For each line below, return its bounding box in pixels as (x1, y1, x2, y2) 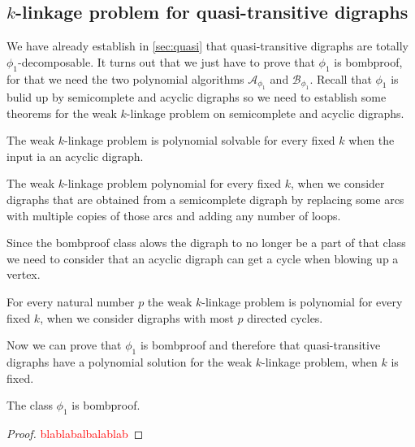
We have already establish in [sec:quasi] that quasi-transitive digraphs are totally (6, 37, 409, 54)
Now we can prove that (6, 336, 122, 354)
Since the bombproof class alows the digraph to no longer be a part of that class (6, 234, 406, 251)
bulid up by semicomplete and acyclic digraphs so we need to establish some (6, 89, 387, 105)
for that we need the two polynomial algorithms (6, 70, 244, 87)
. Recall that (309, 70, 372, 87)
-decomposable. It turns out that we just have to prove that (18, 53, 315, 70)
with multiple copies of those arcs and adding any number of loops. (6, 206, 341, 223)
